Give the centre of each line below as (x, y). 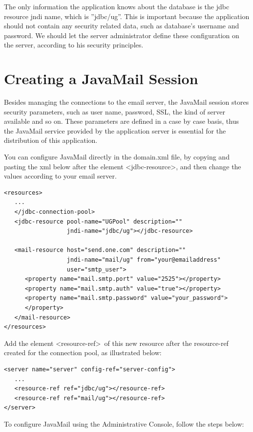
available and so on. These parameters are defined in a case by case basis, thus (121, 121)
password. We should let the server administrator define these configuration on (122, 35)
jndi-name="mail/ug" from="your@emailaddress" (144, 260)
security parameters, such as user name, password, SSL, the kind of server (115, 111)
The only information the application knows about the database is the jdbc (117, 6)
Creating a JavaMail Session (101, 79)
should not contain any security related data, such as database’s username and (122, 26)
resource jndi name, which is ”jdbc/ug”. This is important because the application (127, 16)
